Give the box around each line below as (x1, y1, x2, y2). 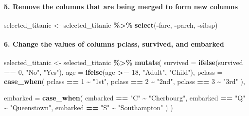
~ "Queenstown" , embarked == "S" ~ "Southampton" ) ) (4, 102, 173, 112)
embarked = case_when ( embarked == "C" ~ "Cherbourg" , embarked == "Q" (4, 92, 246, 102)
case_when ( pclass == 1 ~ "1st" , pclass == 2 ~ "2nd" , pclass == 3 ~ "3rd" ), (4, 76, 245, 86)
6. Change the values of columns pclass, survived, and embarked (4, 38, 224, 49)
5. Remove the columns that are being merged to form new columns (4, 1, 238, 11)
